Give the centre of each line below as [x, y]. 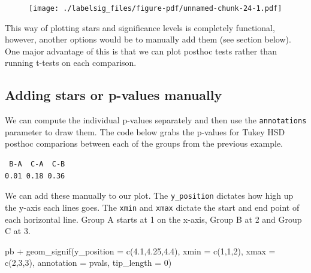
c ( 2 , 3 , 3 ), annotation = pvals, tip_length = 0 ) [88, 263]
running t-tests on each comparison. [71, 63]
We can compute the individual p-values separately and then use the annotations [156, 120]
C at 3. [18, 231]
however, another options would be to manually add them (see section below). [148, 39]
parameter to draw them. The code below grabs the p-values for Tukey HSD [145, 131]
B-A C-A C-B [37, 164]
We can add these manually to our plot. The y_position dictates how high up [149, 195]
